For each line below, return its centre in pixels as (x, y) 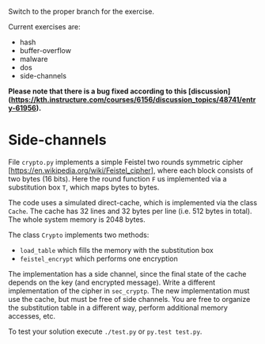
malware (34, 59)
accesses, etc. (32, 315)
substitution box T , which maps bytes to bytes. (84, 187)
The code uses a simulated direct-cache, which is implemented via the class (133, 202)
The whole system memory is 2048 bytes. (77, 219)
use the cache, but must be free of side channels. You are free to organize (129, 299)
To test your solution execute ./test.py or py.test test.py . (105, 331)
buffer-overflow (45, 50)
